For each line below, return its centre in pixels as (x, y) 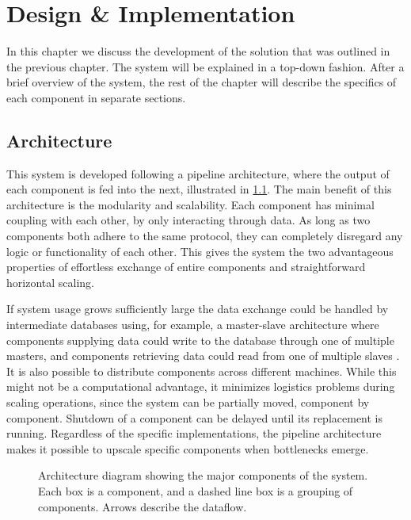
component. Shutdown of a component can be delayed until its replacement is (195, 417)
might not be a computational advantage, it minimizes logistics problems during (201, 386)
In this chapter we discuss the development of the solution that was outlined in (198, 51)
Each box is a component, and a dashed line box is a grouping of (196, 490)
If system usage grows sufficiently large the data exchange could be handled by (198, 309)
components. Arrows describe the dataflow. (143, 506)
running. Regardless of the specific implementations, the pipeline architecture (194, 433)
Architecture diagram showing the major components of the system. (203, 475)
